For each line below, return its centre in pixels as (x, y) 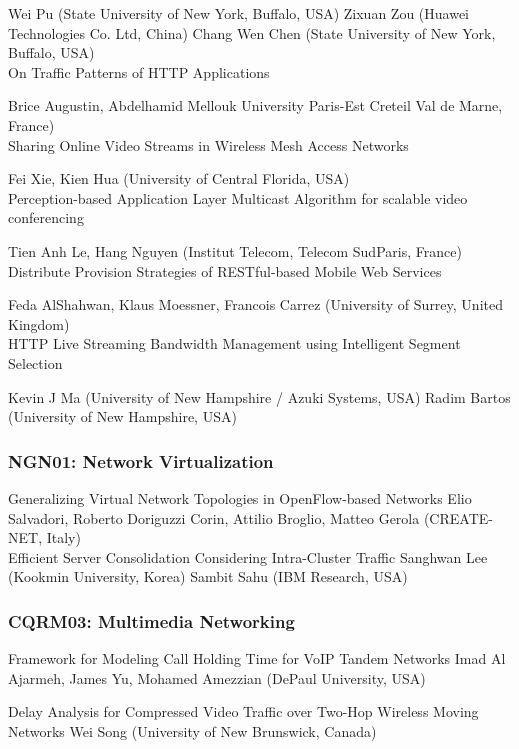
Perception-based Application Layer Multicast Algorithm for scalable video (238, 197)
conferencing (46, 217)
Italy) (63, 537)
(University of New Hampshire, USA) (122, 416)
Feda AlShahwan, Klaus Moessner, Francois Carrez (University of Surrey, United (255, 304)
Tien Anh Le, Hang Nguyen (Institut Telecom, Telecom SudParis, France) (235, 250)
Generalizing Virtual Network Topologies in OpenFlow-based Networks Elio (240, 497)
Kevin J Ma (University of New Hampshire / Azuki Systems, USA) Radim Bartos (259, 396)
